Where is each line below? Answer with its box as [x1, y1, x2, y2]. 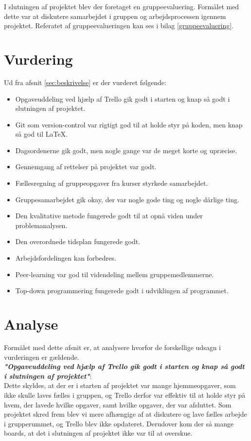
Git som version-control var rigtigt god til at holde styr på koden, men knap [15, 119, 243, 129]
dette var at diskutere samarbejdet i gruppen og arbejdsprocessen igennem [4, 11, 226, 21]
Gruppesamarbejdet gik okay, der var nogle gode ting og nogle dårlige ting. [15, 194, 239, 204]
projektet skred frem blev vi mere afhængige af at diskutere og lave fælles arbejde [4, 409, 247, 419]
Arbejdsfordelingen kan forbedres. [15, 253, 116, 263]
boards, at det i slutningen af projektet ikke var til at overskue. [4, 428, 193, 438]
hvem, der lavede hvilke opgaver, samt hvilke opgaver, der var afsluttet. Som [4, 399, 232, 409]
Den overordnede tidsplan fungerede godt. [15, 236, 141, 247]
